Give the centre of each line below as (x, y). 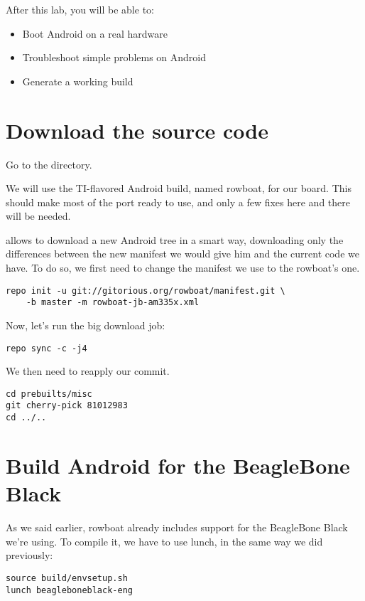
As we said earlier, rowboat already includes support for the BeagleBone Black (177, 527)
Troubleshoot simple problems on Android (114, 57)
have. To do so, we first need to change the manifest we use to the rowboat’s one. (183, 268)
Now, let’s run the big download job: (86, 325)
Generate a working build (78, 81)
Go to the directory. (49, 164)
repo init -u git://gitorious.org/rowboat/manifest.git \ (146, 291)
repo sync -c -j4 (47, 348)
